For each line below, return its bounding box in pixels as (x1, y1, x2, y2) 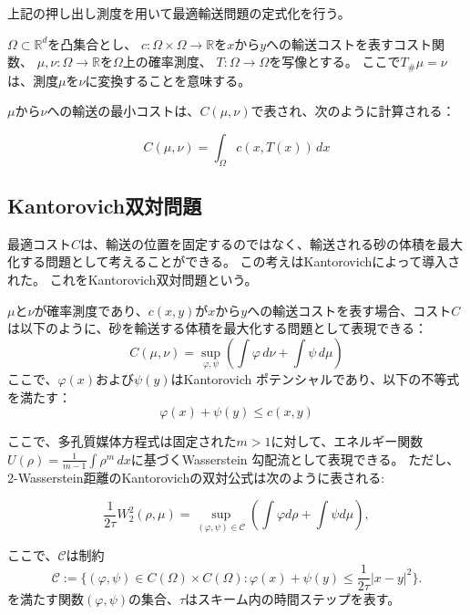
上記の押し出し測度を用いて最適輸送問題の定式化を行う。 (7, 4, 351, 22)
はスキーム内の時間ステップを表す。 (185, 589, 401, 609)
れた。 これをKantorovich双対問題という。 (7, 270, 258, 289)
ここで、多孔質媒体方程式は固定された (7, 432, 237, 451)
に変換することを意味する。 (85, 70, 251, 89)
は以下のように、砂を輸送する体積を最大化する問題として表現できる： (7, 318, 427, 338)
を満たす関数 (7, 589, 84, 609)
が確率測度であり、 (34, 300, 148, 319)
